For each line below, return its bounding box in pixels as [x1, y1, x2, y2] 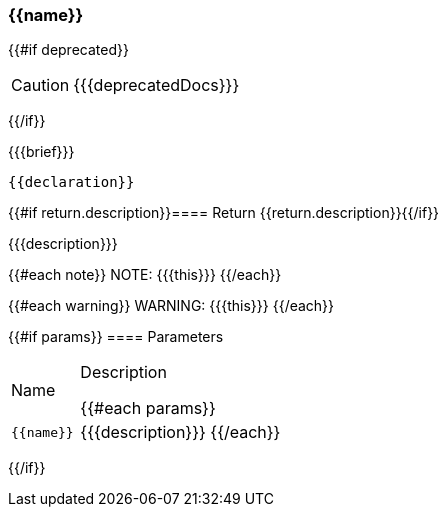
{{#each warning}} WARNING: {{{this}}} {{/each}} [8, 297, 335, 315]
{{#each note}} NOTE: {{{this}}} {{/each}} [8, 266, 282, 284]
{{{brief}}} [8, 143, 75, 161]
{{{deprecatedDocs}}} [73, 75, 240, 96]
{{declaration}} [8, 174, 135, 191]
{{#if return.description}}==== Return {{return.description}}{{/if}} [8, 204, 440, 222]
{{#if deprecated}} [8, 41, 129, 59]
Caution [11, 75, 70, 96]
